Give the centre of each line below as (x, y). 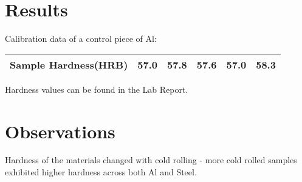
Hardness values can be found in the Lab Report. (97, 89)
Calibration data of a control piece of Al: (81, 39)
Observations (60, 131)
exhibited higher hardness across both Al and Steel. (101, 172)
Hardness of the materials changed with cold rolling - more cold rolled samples (151, 160)
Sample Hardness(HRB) (69, 64)
